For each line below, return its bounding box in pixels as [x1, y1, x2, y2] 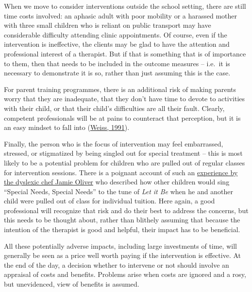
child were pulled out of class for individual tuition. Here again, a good [4, 196, 215, 206]
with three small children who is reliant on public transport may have [4, 20, 211, 30]
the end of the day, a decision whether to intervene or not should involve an [4, 259, 229, 270]
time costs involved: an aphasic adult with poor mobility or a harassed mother [4, 10, 237, 20]
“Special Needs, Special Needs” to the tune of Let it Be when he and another [4, 186, 233, 196]
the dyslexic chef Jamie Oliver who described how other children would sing [4, 177, 230, 187]
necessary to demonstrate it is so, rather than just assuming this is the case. [4, 68, 231, 78]
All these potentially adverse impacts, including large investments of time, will [4, 240, 237, 251]
